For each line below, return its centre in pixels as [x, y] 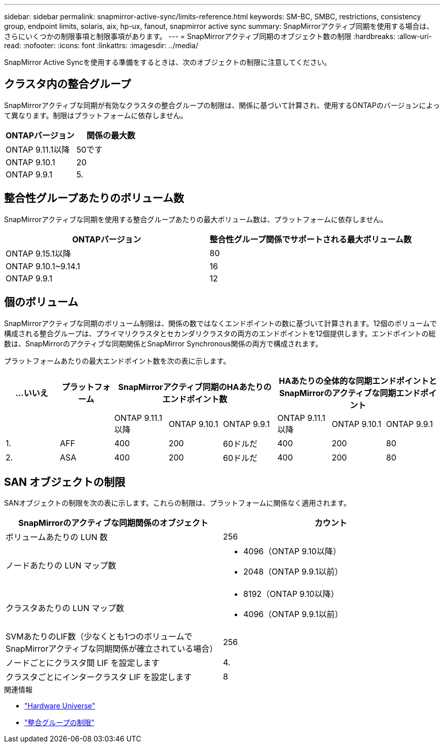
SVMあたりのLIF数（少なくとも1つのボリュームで [99, 637]
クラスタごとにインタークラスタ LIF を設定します [99, 677]
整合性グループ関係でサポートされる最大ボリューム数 [311, 239]
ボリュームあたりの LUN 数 [57, 537]
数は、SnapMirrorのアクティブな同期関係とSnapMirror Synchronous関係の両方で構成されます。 [163, 343]
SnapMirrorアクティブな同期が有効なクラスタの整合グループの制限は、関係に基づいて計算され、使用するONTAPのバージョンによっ [222, 105]
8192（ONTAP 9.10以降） [291, 594]
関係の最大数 [111, 135]
